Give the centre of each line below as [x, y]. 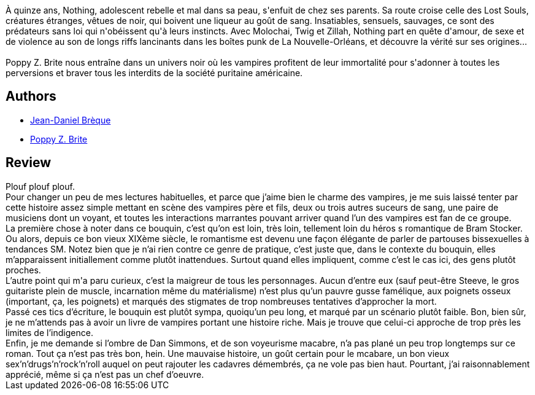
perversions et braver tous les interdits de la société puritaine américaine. [154, 73]
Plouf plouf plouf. [40, 186]
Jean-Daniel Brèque [71, 120]
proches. [23, 270]
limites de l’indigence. [49, 332]
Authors [31, 96]
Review [29, 163]
